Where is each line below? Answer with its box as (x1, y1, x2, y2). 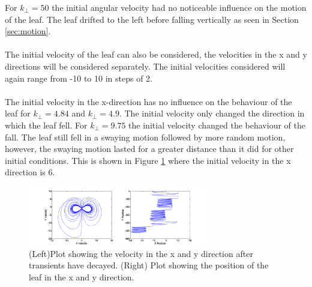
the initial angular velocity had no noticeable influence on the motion (52, 1, 307, 13)
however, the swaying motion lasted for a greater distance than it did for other (5, 142, 294, 155)
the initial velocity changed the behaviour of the (128, 118, 305, 131)
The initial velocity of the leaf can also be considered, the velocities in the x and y (5, 48, 307, 61)
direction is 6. (5, 166, 55, 178)
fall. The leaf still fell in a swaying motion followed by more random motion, (5, 130, 286, 143)
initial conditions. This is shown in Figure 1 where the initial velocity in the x (5, 154, 291, 166)
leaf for (5, 107, 31, 119)
